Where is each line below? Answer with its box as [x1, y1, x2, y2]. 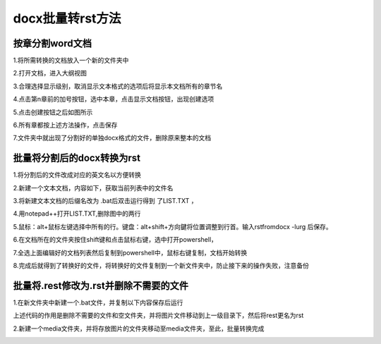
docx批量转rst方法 [13, 11, 121, 26]
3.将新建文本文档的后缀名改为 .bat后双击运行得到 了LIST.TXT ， [13, 197, 198, 205]
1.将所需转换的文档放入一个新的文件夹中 [13, 56, 129, 65]
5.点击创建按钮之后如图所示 [13, 108, 93, 116]
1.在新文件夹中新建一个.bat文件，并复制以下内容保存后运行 [13, 298, 183, 307]
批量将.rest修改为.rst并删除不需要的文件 [13, 279, 189, 292]
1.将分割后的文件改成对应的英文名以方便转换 [13, 171, 141, 179]
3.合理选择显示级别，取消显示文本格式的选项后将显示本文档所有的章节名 [13, 82, 223, 90]
